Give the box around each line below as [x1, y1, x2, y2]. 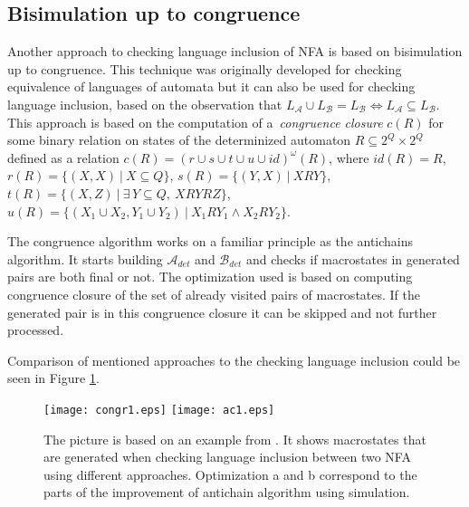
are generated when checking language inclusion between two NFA [43, 447, 411, 466]
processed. [7, 320, 64, 340]
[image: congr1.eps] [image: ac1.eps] [43, 403, 275, 416]
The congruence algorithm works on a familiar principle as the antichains [7, 232, 414, 251]
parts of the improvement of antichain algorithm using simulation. [43, 483, 410, 502]
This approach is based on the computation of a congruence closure [7, 112, 383, 131]
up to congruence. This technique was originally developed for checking [7, 59, 402, 78]
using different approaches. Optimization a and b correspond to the [43, 464, 417, 483]
